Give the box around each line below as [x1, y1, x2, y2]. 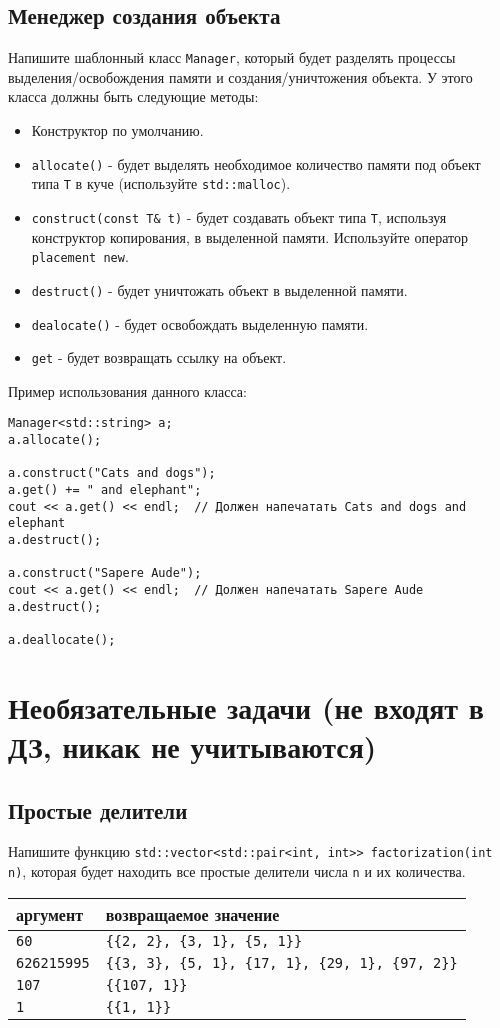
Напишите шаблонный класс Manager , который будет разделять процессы [8, 47, 456, 68]
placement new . [31, 246, 129, 267]
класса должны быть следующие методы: [8, 86, 259, 107]
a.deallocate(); [8, 632, 116, 647]
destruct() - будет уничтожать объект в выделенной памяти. [31, 279, 408, 300]
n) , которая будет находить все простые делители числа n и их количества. [8, 861, 466, 882]
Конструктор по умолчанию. [31, 120, 204, 141]
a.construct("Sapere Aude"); [8, 566, 202, 581]
